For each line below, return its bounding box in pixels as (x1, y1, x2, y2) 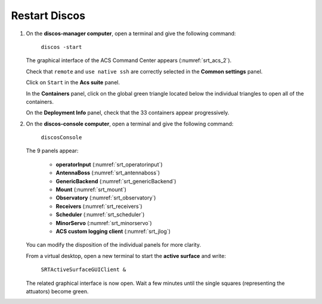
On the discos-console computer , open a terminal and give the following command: (26, 120, 234, 127)
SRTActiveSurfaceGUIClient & (41, 266, 126, 273)
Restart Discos (11, 9, 86, 22)
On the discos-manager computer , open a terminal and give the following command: (26, 30, 236, 37)
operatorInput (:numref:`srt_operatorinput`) (55, 161, 163, 168)
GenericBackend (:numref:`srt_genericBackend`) (55, 177, 177, 185)
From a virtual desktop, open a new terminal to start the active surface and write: (26, 252, 226, 259)
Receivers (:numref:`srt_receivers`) (55, 202, 143, 210)
